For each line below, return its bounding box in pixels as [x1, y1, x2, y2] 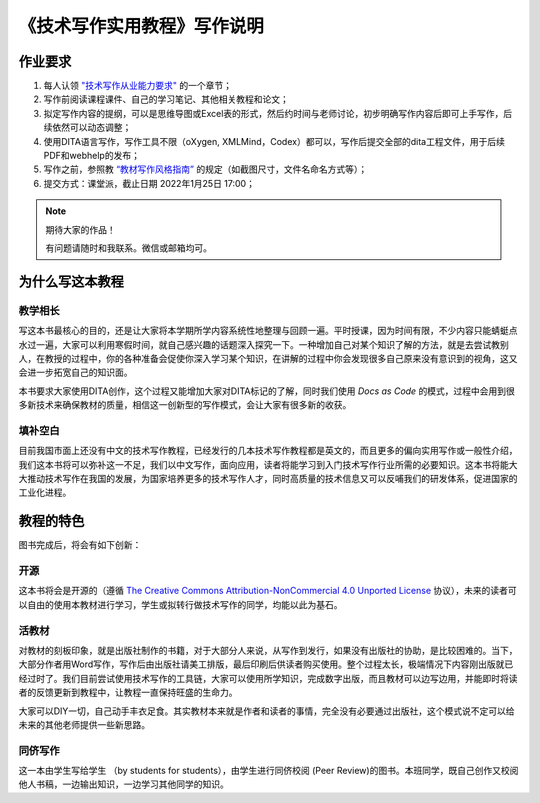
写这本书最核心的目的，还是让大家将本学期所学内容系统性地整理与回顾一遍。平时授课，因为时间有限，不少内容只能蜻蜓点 [18, 325, 518, 337]
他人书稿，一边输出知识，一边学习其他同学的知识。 [18, 778, 229, 790]
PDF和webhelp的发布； [43, 150, 140, 162]
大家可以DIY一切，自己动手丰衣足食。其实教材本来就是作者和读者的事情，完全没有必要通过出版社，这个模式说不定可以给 [18, 705, 515, 717]
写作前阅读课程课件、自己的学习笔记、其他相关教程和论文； [43, 93, 289, 105]
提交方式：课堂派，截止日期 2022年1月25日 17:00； [43, 177, 255, 189]
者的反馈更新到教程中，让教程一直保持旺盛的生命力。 [18, 686, 238, 699]
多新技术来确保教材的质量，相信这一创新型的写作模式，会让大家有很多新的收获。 [18, 399, 352, 411]
